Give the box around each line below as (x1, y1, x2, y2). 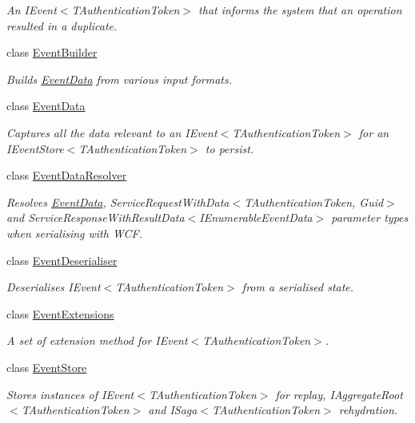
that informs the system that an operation (198, 2, 402, 18)
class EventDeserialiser (6, 251, 118, 268)
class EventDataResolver (6, 167, 127, 184)
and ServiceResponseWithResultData (6, 209, 185, 226)
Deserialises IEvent (6, 279, 101, 295)
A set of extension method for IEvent (6, 332, 188, 349)
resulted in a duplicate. (6, 17, 118, 34)
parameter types (331, 209, 409, 226)
